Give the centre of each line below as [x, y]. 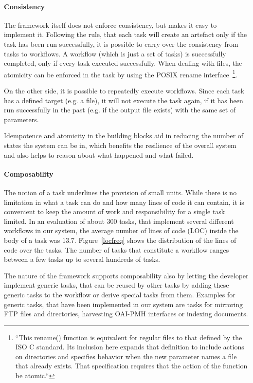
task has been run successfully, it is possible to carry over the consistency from [121, 44]
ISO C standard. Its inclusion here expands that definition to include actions [130, 347]
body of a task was [32, 240]
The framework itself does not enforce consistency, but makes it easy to [110, 25]
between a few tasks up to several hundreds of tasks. [82, 259]
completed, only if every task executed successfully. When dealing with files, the [123, 63]
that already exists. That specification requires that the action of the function [131, 366]
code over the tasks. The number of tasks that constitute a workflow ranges [117, 249]
